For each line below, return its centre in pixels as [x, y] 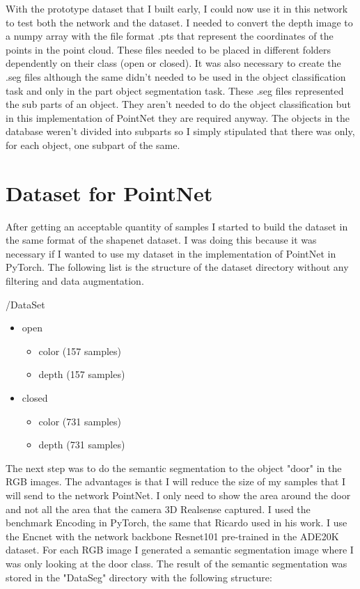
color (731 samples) [80, 421]
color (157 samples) [80, 351]
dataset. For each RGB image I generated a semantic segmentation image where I [180, 550]
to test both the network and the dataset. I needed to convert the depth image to [179, 22]
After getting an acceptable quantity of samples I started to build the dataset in [177, 226]
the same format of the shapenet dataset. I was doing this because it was [161, 240]
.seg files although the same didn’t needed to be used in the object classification [176, 76]
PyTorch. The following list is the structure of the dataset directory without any [177, 267]
